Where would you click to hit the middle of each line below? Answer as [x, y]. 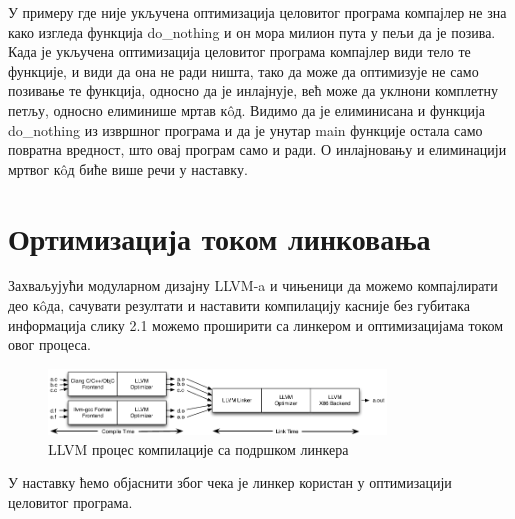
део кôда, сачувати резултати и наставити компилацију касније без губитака [239, 305]
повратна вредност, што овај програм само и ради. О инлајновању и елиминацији [257, 149]
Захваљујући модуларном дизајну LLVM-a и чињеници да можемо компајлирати [253, 285]
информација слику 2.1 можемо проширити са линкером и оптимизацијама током [256, 324]
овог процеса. [49, 344]
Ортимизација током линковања [219, 237]
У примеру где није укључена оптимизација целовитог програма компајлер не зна [257, 12]
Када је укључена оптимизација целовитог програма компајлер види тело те [239, 51]
